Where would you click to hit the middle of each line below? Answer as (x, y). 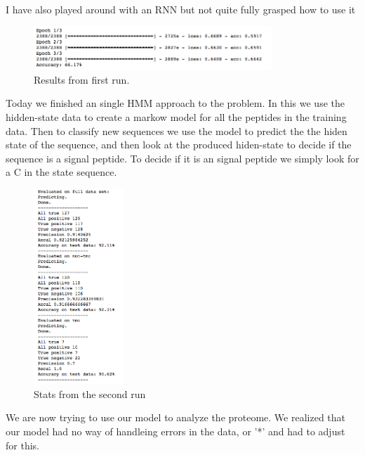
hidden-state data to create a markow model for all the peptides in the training (176, 116)
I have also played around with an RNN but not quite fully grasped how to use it (181, 9)
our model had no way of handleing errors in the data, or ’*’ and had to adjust (175, 431)
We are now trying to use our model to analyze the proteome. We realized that (176, 417)
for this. (22, 445)
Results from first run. (82, 79)
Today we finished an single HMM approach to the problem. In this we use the (175, 103)
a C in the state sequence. (61, 172)
